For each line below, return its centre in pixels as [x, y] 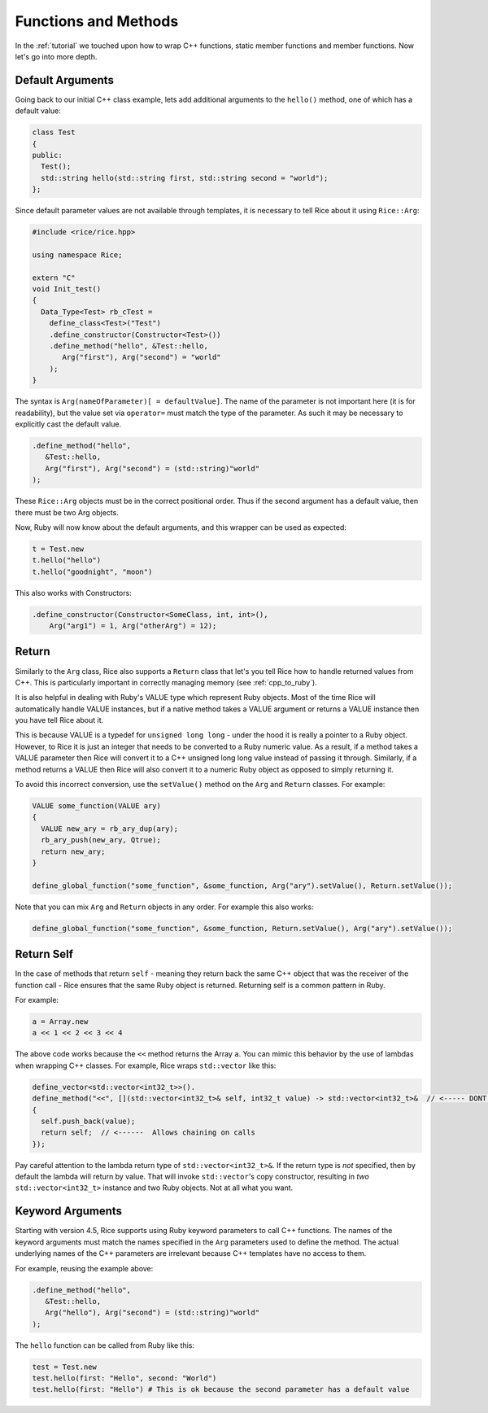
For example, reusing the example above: [84, 1268]
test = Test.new [65, 1367]
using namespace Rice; [77, 255]
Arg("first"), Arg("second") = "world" [142, 357]
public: [47, 155]
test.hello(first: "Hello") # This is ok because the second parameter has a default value [221, 1389]
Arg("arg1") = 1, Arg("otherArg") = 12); [133, 626]
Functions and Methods [97, 21]
